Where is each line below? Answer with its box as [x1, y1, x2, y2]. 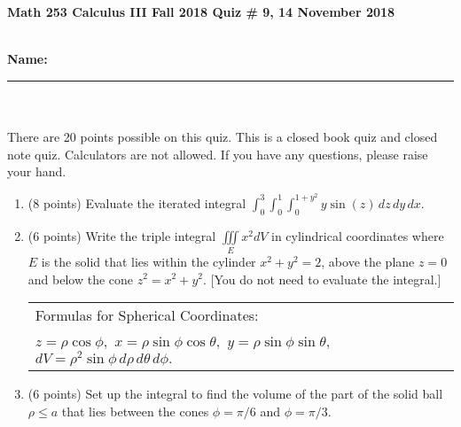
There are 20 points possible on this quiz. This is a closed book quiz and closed [7, 127, 438, 145]
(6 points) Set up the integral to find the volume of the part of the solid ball [27, 384, 443, 402]
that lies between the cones [61, 401, 209, 420]
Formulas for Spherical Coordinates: [35, 305, 259, 326]
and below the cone [27, 269, 134, 288]
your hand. [7, 162, 66, 181]
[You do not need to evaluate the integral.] [210, 269, 441, 288]
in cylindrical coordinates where [271, 226, 444, 245]
